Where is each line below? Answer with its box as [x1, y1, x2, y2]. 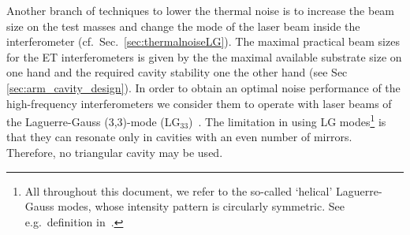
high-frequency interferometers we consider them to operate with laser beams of [6, 95, 392, 111]
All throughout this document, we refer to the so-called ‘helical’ [24, 182, 333, 199]
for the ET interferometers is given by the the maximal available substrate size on [6, 48, 402, 65]
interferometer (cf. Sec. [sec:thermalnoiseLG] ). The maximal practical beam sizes [6, 33, 400, 50]
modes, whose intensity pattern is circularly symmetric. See [58, 198, 345, 214]
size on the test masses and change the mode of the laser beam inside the [6, 17, 360, 34]
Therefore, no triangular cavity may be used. [6, 144, 223, 160]
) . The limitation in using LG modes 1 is [188, 111, 386, 129]
